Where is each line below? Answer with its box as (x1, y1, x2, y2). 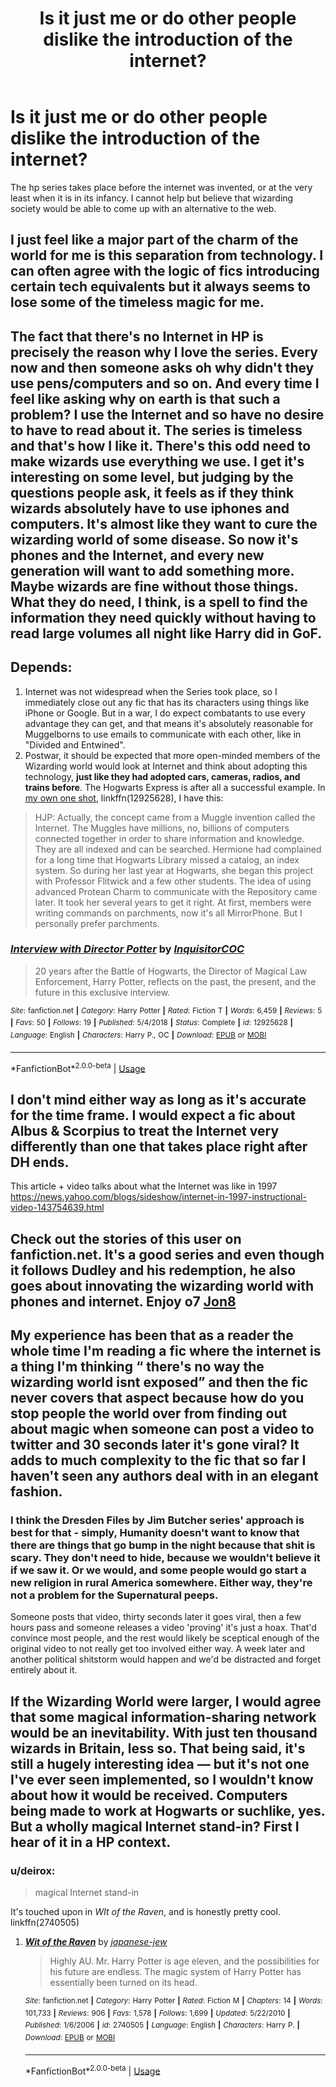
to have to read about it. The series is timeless (10, 422, 303, 439)
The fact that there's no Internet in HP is (10, 328, 264, 345)
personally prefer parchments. (34, 917, 160, 929)
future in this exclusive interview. (34, 986, 171, 998)
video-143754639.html (10, 1202, 105, 1214)
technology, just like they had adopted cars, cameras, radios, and (24, 770, 301, 782)
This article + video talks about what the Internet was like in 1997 (10, 1180, 278, 1192)
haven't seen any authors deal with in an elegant (10, 1468, 319, 1485)
